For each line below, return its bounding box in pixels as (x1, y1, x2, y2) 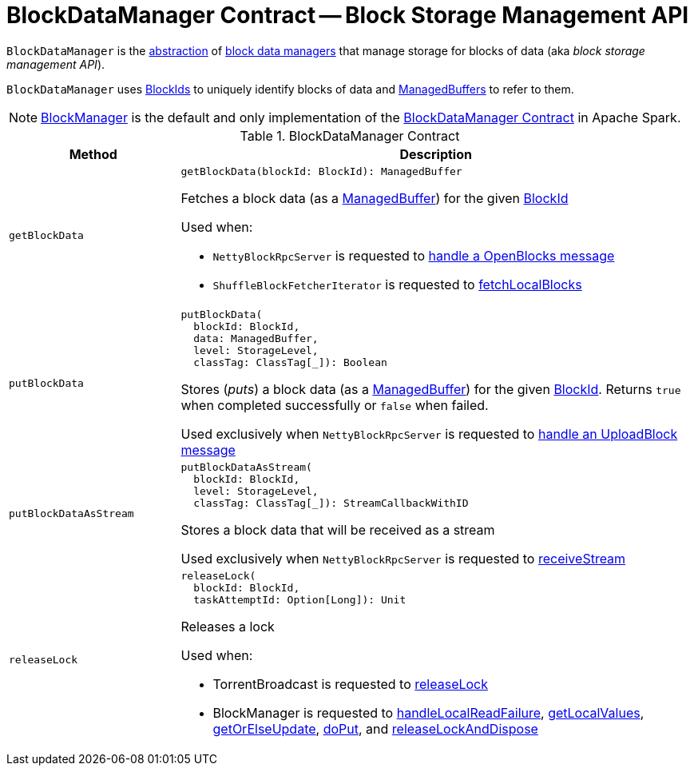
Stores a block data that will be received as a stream (180, 521, 495, 538)
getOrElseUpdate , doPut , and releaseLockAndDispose (212, 720, 538, 737)
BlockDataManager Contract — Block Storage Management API (6, 2, 689, 29)
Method (69, 145, 117, 162)
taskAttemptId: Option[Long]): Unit (193, 593, 406, 606)
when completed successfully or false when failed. (180, 396, 489, 413)
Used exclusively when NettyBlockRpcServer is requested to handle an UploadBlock (180, 425, 678, 442)
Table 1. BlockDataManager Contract (240, 127, 460, 144)
